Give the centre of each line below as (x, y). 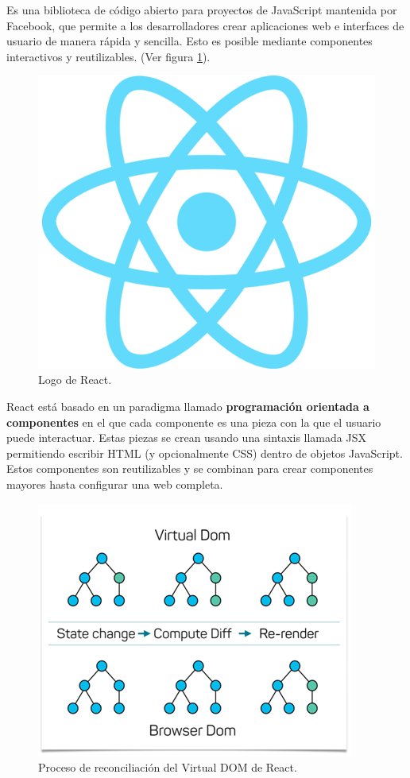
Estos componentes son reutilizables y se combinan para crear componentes (190, 468)
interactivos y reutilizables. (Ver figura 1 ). (108, 56)
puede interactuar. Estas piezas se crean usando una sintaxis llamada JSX (186, 437)
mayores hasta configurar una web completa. (115, 484)
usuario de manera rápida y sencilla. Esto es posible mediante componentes (190, 41)
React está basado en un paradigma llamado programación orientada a (188, 406)
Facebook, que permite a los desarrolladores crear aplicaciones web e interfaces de (205, 25)
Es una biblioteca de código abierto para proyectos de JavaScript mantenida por (202, 10)
